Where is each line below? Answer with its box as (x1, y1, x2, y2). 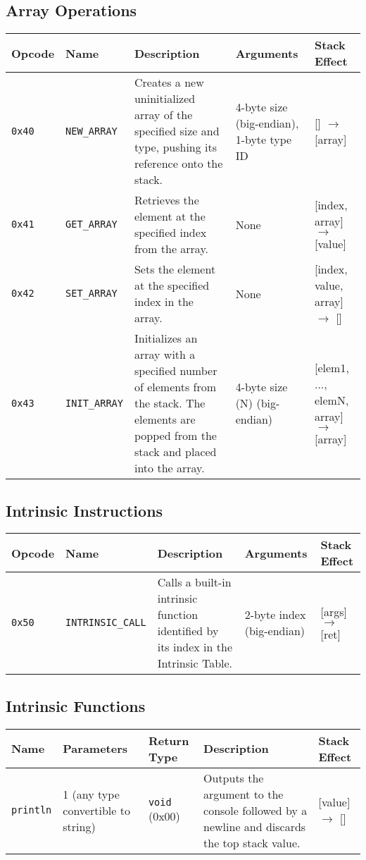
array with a (134, 346, 196, 363)
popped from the (134, 427, 217, 444)
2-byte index (244, 606, 306, 623)
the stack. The (134, 395, 206, 412)
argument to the (203, 785, 284, 802)
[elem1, (314, 359, 349, 376)
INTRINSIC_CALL (65, 617, 146, 629)
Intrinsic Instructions (6, 499, 163, 521)
